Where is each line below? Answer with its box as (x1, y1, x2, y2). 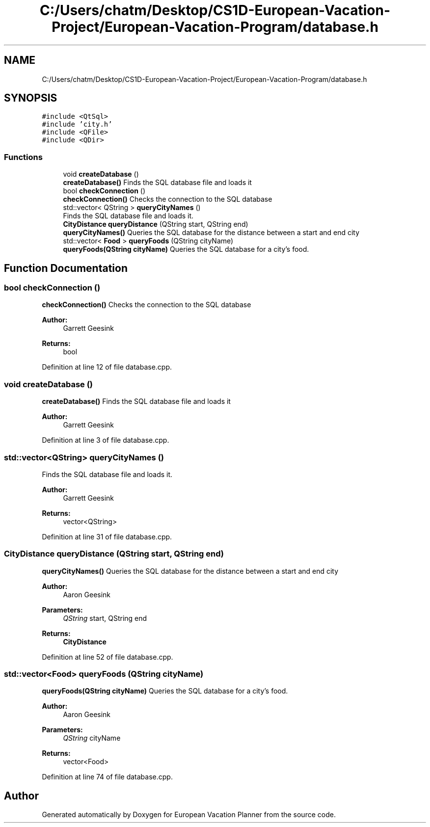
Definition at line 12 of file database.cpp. (42, 363, 172, 372)
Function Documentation (4, 262, 128, 274)
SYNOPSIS (4, 92, 57, 105)
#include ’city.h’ (42, 120, 112, 129)
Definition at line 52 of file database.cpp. (42, 652, 173, 661)
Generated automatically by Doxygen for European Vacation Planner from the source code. (42, 810, 336, 819)
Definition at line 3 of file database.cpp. (42, 436, 169, 445)
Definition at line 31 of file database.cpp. (42, 532, 172, 541)
